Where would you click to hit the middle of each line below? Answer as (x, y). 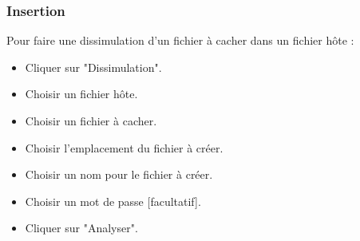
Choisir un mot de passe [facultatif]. (113, 201)
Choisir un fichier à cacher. (91, 120)
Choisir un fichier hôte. (81, 94)
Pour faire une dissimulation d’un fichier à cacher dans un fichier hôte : (180, 40)
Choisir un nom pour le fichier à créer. (119, 174)
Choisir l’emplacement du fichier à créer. (124, 147)
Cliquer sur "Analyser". (81, 228)
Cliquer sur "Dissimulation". (93, 67)
